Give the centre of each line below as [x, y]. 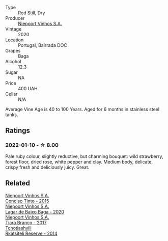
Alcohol [13, 61]
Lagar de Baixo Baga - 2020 [35, 211]
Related [18, 183]
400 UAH [28, 88]
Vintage [13, 29]
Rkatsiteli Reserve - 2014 [31, 233]
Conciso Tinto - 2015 [27, 201]
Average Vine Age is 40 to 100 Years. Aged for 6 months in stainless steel [82, 109]
